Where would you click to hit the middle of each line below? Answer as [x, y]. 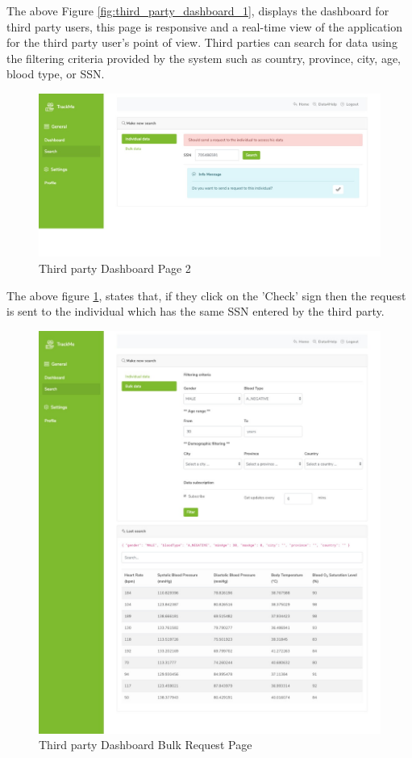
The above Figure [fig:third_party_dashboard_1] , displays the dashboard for [198, 10]
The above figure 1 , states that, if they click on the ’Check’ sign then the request [206, 295]
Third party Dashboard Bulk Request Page [146, 745]
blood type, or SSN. [56, 74]
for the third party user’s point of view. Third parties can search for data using [202, 42]
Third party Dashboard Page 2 [115, 268]
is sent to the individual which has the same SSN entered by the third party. [196, 311]
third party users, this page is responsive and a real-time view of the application [205, 26]
